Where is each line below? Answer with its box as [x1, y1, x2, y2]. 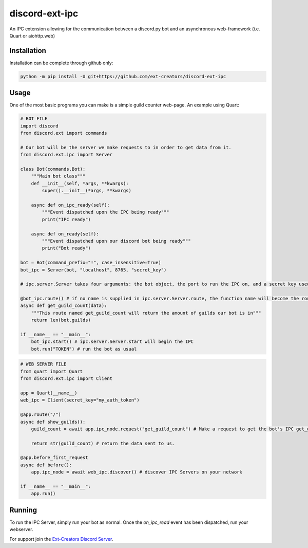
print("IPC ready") [42, 216, 91, 222]
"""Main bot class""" [31, 173, 86, 179]
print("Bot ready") [42, 245, 91, 251]
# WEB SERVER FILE [20, 361, 67, 367]
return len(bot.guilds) [31, 317, 91, 323]
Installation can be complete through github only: [9, 60, 113, 66]
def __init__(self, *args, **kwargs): [31, 180, 129, 186]
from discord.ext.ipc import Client [20, 376, 113, 381]
